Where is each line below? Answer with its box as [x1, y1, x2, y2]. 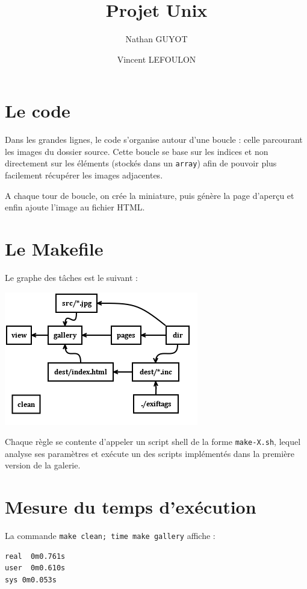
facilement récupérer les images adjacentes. [5, 169, 163, 181]
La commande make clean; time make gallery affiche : [5, 529, 216, 542]
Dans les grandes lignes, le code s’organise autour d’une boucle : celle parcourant [5, 133, 303, 146]
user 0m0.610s [5, 564, 66, 573]
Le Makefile [5, 236, 104, 261]
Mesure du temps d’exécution [5, 494, 256, 519]
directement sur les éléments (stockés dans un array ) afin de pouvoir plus [5, 157, 277, 169]
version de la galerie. [5, 459, 81, 471]
